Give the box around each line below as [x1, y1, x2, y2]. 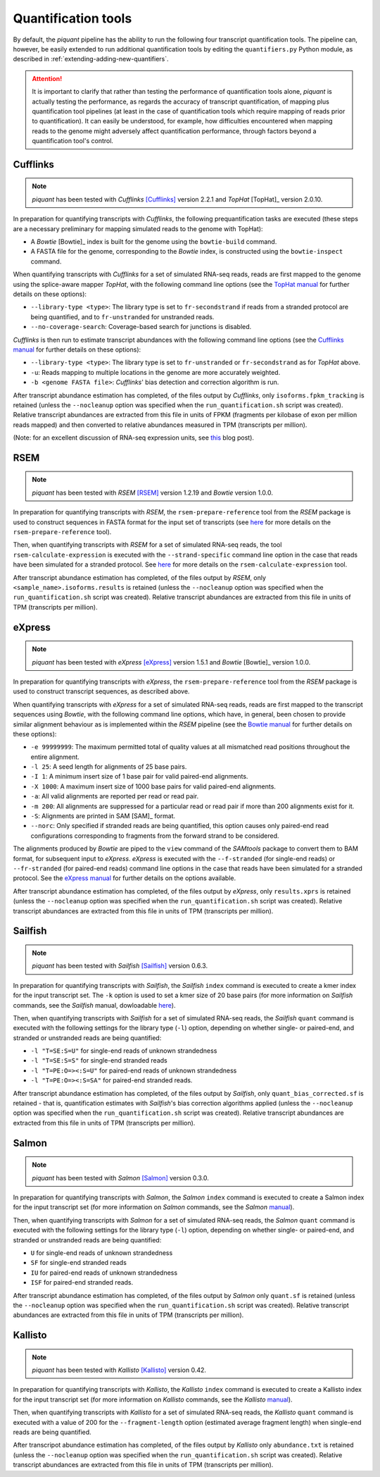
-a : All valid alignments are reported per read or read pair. [30, 792, 199, 801]
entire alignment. [30, 753, 80, 761]
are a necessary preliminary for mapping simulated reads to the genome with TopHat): [13, 224, 263, 233]
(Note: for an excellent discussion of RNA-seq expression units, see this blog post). [13, 433, 255, 442]
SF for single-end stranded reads [30, 1259, 127, 1267]
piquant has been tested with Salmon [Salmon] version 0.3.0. [32, 1173, 209, 1182]
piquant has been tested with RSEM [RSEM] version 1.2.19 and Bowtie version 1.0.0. [32, 488, 274, 497]
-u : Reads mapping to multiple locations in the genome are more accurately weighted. [30, 368, 281, 376]
